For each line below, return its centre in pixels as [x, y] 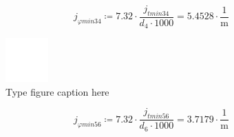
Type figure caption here [57, 91]
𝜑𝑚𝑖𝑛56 [89, 124]
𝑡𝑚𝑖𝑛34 [158, 13]
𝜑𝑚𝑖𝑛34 [89, 22]
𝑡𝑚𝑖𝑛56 [158, 117]
